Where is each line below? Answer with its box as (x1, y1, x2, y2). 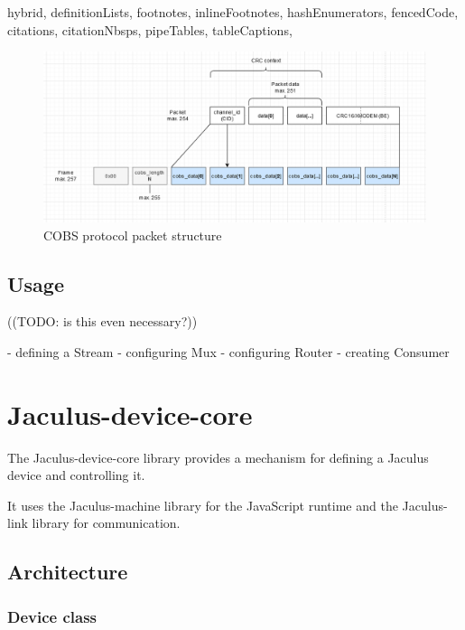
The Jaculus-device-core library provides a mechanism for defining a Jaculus (7, 447, 429, 466)
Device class (7, 605, 98, 627)
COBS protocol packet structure (43, 225, 222, 244)
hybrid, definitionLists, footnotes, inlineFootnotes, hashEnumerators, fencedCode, (7, 3, 459, 21)
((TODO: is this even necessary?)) (7, 312, 198, 331)
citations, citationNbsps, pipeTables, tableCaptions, (7, 20, 293, 39)
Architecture (7, 558, 128, 586)
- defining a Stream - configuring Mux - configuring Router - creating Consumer (7, 342, 450, 361)
